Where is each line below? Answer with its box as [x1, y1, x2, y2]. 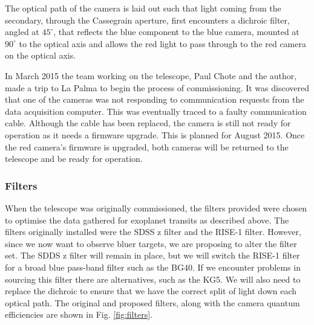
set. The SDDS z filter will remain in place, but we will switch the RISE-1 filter [5, 249, 300, 262]
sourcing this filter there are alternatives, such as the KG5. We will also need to [5, 272, 301, 285]
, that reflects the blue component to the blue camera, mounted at [53, 25, 299, 38]
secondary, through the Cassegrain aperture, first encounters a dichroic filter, [5, 13, 290, 26]
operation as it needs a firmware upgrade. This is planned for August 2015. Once [5, 128, 305, 141]
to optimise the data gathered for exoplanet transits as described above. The [5, 213, 289, 226]
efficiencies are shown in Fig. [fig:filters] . [5, 308, 152, 321]
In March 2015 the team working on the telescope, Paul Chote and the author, [5, 69, 297, 82]
